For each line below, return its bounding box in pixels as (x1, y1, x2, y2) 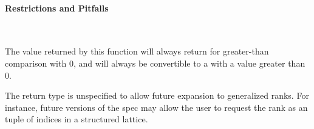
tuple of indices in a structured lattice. (5, 113, 148, 125)
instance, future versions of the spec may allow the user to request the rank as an (5, 101, 308, 113)
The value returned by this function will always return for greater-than (5, 45, 269, 58)
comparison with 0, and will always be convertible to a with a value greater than (5, 56, 305, 69)
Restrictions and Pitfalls (5, 1, 109, 14)
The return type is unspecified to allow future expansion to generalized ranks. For (5, 89, 309, 102)
